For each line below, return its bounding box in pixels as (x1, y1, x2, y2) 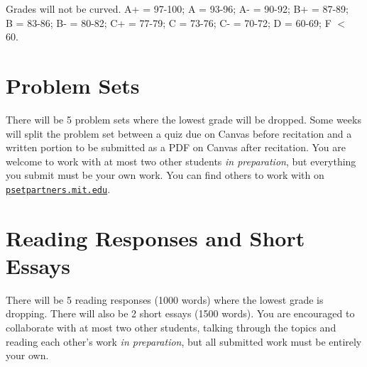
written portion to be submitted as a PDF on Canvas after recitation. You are (6, 140, 346, 155)
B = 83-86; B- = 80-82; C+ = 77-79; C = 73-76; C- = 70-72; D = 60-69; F (6, 15, 332, 30)
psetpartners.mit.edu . (6, 181, 111, 196)
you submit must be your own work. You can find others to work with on (6, 168, 324, 182)
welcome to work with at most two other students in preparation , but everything (6, 153, 356, 168)
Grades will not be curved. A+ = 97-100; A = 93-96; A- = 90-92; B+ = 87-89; (6, 1, 349, 16)
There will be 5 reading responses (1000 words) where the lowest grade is (6, 292, 324, 307)
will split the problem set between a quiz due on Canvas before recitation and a (6, 126, 352, 141)
